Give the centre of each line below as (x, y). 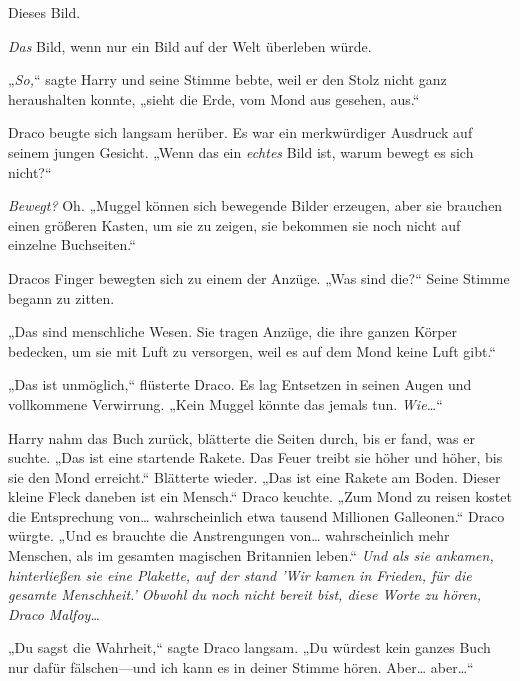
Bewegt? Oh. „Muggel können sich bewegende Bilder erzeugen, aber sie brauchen (255, 205)
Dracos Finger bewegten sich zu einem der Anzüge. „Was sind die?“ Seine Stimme (259, 277)
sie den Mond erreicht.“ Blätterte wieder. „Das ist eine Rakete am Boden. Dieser (254, 476)
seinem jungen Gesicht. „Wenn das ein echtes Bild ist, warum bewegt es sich (241, 151)
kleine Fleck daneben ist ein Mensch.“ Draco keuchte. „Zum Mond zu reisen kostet (260, 496)
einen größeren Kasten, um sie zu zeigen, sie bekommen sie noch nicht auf (234, 224)
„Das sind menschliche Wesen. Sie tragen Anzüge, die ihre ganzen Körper (233, 331)
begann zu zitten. (61, 297)
